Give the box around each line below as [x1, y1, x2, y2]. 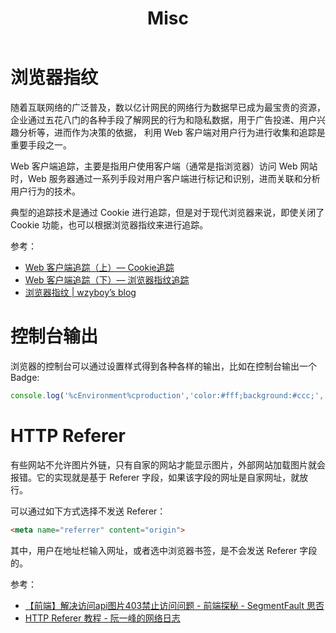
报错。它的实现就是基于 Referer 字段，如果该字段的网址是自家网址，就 [10, 471, 300, 483]
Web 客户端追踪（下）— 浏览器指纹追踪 [24, 273, 190, 286]
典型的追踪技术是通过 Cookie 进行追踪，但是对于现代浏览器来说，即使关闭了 [10, 206, 325, 218]
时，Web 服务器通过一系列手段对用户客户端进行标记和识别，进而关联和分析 [10, 172, 321, 184]
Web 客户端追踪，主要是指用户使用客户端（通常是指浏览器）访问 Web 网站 [10, 160, 318, 172]
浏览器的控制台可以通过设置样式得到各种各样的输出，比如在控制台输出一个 [10, 360, 317, 372]
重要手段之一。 [10, 138, 72, 151]
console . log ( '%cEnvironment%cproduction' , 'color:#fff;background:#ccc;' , [10, 390, 325, 401]
